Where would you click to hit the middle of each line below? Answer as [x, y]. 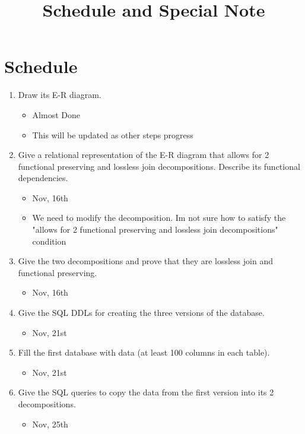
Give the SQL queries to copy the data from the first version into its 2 [146, 392]
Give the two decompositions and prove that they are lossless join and [145, 261]
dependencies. [43, 178]
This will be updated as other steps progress [113, 134]
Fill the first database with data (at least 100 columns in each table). [144, 352]
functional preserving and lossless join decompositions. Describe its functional [159, 166]
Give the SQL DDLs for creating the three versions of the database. [141, 313]
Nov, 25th [50, 424]
